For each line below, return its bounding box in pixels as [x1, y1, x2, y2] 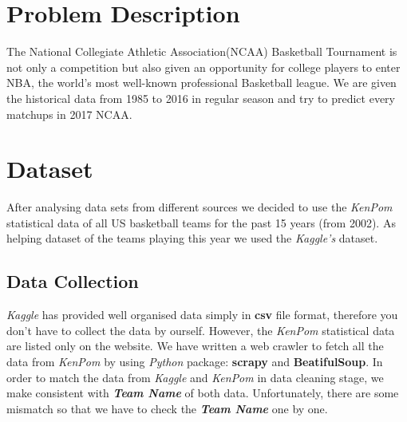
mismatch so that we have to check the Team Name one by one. [6, 400, 328, 416]
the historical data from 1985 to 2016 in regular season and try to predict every [6, 89, 396, 106]
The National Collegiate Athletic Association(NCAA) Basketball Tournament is [6, 43, 397, 60]
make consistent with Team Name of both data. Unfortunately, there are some [6, 385, 399, 401]
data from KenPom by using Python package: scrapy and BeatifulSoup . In [6, 353, 383, 369]
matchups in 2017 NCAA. [6, 105, 132, 122]
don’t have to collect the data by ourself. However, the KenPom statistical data [6, 321, 395, 338]
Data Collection [6, 269, 139, 294]
